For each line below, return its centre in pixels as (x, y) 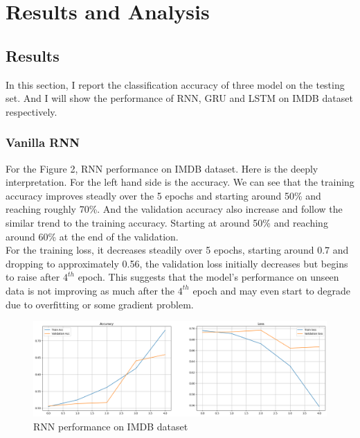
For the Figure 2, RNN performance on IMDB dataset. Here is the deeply (162, 168)
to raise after (33, 277)
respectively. (31, 111)
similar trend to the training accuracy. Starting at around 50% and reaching (167, 222)
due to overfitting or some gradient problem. (100, 304)
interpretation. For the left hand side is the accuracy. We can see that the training (180, 182)
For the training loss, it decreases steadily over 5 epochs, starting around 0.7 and (177, 250)
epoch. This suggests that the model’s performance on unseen (208, 277)
